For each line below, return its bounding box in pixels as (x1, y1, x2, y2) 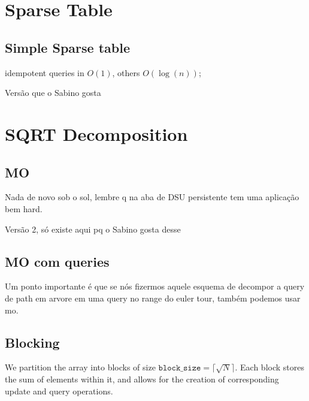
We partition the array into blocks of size (5, 361, 156, 373)
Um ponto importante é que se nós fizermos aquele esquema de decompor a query (5, 280, 305, 293)
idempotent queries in (5, 66, 84, 79)
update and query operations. (5, 384, 113, 397)
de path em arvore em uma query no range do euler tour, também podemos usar (5, 291, 301, 304)
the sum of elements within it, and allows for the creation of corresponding (5, 372, 279, 385)
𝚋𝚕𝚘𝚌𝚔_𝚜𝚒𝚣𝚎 (158, 364, 201, 373)
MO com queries (5, 252, 110, 270)
